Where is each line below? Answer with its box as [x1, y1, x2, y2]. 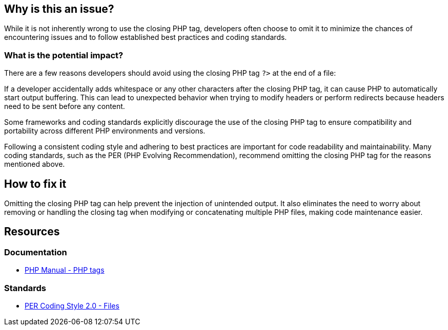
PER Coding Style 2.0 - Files [25, 301, 119, 310]
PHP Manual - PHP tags [25, 266, 105, 275]
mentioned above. [4, 160, 65, 169]
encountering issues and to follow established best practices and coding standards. [4, 33, 287, 42]
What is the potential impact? [4, 50, 124, 60]
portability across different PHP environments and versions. [4, 126, 206, 136]
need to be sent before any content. [4, 102, 125, 111]
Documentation [4, 247, 67, 257]
